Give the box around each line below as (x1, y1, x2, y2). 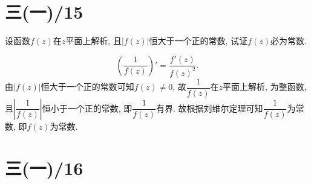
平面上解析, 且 (65, 34, 122, 47)
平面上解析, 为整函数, (223, 80, 307, 93)
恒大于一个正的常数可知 (41, 80, 134, 93)
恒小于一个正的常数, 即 (42, 101, 133, 114)
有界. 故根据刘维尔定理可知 (156, 101, 263, 114)
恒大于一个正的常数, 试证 (149, 34, 248, 47)
